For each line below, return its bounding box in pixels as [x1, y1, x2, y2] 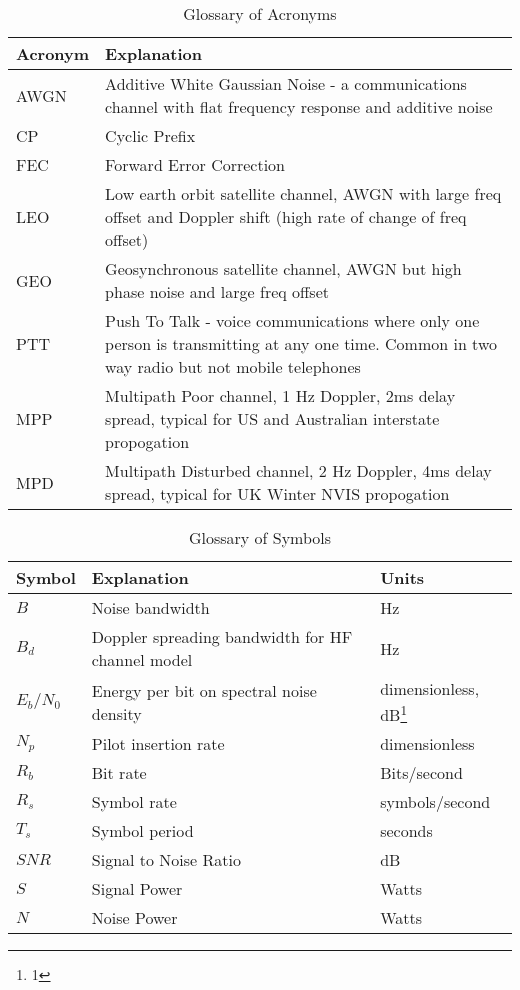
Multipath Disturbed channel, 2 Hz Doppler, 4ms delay [105, 459, 492, 482]
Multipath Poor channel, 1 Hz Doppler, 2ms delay [105, 384, 456, 407]
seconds [380, 819, 433, 843]
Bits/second [380, 761, 463, 785]
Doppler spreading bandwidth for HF [91, 625, 353, 648]
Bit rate [91, 761, 147, 785]
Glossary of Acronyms [183, 2, 337, 25]
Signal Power [91, 877, 183, 901]
